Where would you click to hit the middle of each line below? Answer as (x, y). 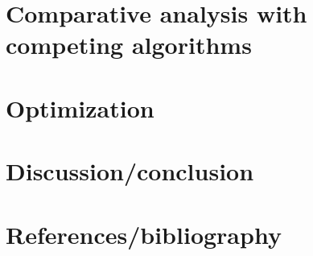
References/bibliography (144, 234)
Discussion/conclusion (130, 171)
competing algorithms (129, 45)
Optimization (80, 107)
